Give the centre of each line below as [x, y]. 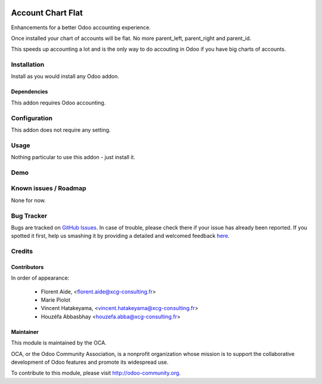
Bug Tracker [29, 216]
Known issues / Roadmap [49, 188]
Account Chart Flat [47, 13]
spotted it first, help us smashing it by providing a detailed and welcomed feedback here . [120, 236]
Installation [28, 64]
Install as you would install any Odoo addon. [65, 76]
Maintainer [25, 332]
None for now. [28, 200]
